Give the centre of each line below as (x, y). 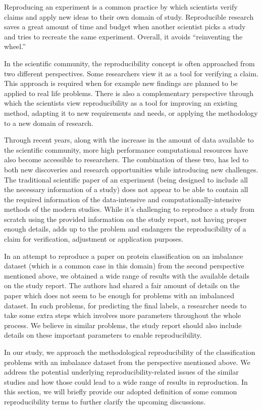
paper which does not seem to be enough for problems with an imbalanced (119, 295)
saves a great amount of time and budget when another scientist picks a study (125, 27)
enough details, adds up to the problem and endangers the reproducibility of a (125, 229)
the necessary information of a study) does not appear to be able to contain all (126, 189)
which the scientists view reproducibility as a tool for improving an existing (121, 103)
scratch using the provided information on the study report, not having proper (125, 219)
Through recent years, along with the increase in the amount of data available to (129, 140)
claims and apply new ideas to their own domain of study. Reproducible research (129, 16)
